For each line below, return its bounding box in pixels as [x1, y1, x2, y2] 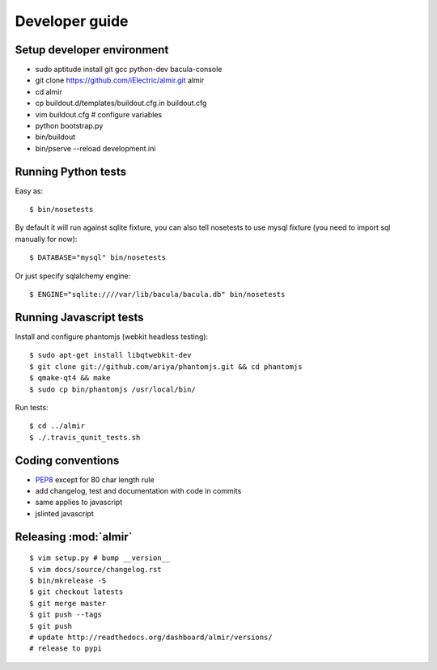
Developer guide [15, 12, 129, 30]
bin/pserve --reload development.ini [35, 143, 156, 153]
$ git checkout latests [29, 587, 124, 596]
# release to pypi [29, 644, 103, 653]
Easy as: [15, 186, 44, 196]
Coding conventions [15, 453, 120, 467]
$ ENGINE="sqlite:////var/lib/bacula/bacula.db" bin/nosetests [29, 290, 286, 299]
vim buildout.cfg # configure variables [35, 109, 163, 119]
